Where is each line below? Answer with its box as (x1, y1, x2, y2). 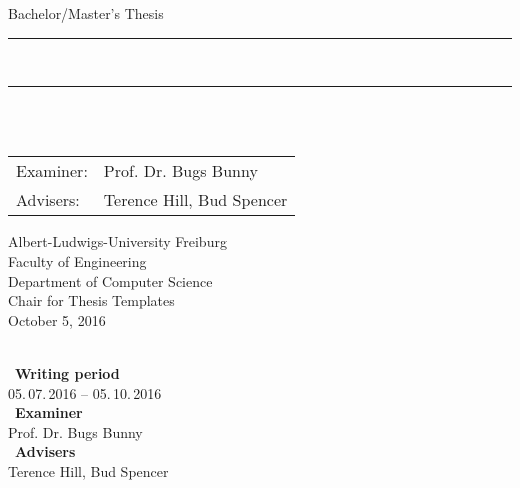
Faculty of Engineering (8, 250, 147, 271)
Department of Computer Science (8, 270, 213, 291)
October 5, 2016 (8, 309, 106, 330)
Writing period (15, 362, 120, 383)
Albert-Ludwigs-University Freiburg (8, 231, 227, 252)
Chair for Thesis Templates (8, 290, 175, 311)
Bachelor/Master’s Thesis (8, 3, 164, 23)
